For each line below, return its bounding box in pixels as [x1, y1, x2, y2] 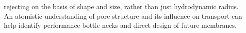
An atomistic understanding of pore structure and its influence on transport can [4, 11, 242, 21]
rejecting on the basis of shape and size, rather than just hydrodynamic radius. [4, 1, 239, 11]
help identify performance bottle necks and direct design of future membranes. [4, 20, 237, 30]
